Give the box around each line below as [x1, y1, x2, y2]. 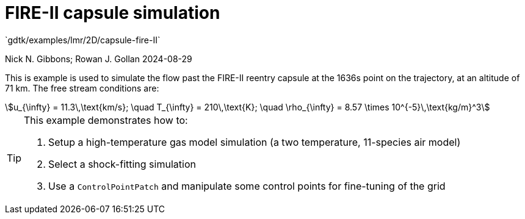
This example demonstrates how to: [24, 113, 188, 126]
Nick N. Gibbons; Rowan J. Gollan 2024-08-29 [5, 53, 192, 64]
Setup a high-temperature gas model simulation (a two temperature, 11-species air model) [48, 135, 461, 148]
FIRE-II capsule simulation [5, 2, 220, 23]
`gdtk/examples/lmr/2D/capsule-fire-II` [5, 34, 161, 45]
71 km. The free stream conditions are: [5, 82, 159, 93]
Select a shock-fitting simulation [48, 157, 196, 170]
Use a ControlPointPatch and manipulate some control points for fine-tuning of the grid [48, 179, 446, 192]
